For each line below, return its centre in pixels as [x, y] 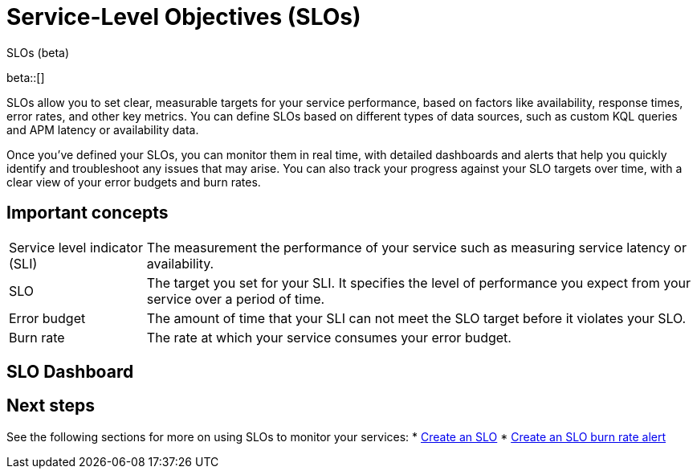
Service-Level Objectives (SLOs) [184, 17]
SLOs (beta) [38, 52]
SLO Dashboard [70, 372]
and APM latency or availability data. [103, 129]
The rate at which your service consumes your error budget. [329, 337]
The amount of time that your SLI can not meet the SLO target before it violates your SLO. [416, 318]
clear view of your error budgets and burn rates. [134, 182]
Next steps [51, 406]
